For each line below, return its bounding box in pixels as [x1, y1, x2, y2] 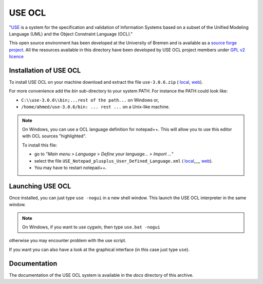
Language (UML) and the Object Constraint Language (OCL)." [9, 31, 133, 37]
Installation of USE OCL [9, 66, 81, 75]
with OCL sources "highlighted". [22, 133, 87, 139]
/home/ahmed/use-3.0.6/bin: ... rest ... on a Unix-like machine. [21, 104, 170, 110]
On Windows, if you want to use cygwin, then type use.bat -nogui [22, 224, 160, 230]
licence [9, 54, 24, 59]
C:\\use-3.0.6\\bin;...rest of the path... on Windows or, [21, 97, 159, 103]
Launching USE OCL [9, 182, 72, 190]
